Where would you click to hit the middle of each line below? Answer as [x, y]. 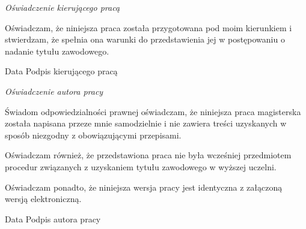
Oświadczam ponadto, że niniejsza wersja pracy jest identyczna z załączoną [144, 187]
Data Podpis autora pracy [53, 219]
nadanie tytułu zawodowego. [57, 51]
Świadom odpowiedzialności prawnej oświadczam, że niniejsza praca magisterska [153, 111]
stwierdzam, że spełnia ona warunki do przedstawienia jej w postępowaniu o [145, 39]
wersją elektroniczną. [43, 199]
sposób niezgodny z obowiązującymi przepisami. [93, 135]
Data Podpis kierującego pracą [61, 71]
